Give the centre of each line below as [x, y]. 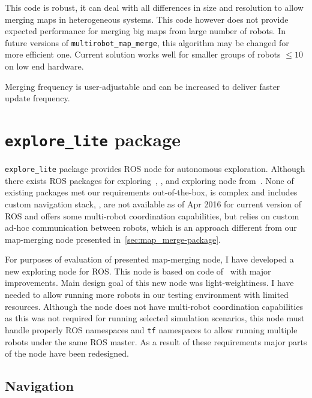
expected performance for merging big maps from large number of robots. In [145, 31]
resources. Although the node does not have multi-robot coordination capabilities [154, 306]
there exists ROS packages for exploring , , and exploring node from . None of [149, 180]
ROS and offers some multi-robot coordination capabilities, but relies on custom [152, 215]
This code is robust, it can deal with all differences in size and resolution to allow [154, 7]
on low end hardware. [44, 66]
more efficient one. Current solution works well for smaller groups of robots [143, 54]
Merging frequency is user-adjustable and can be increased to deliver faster [142, 86]
